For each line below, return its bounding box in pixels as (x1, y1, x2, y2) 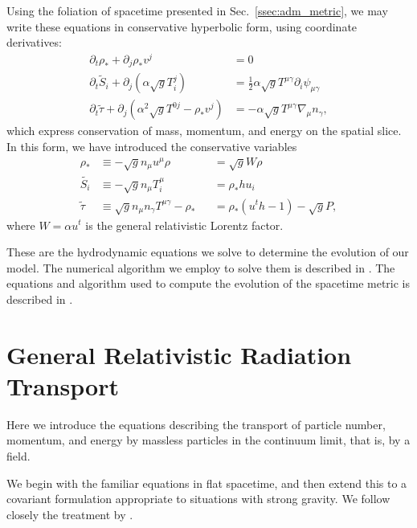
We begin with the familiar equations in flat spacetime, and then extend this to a (6, 474, 407, 491)
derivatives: (6, 34, 62, 51)
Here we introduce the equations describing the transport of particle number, (6, 415, 386, 432)
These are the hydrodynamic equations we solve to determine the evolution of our (6, 244, 409, 260)
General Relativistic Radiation (6, 338, 352, 370)
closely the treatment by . (6, 505, 133, 522)
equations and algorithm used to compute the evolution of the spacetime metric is (6, 275, 411, 292)
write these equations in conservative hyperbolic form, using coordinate (6, 18, 358, 35)
